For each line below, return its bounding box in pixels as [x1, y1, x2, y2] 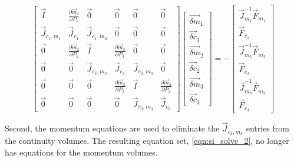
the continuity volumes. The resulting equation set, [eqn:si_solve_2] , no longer [5, 134, 289, 147]
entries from [246, 122, 289, 134]
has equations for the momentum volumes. [5, 146, 158, 158]
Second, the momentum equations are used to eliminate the [5, 122, 220, 134]
